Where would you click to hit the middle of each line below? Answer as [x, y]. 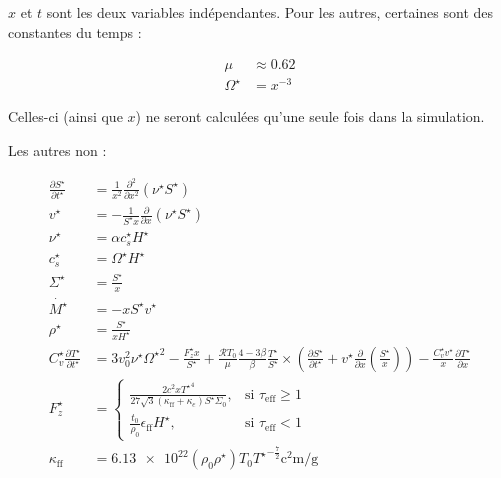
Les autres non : [57, 149]
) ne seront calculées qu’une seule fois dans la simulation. [310, 116]
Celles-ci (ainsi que [65, 116]
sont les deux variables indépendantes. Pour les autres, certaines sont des [270, 12]
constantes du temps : [75, 31]
